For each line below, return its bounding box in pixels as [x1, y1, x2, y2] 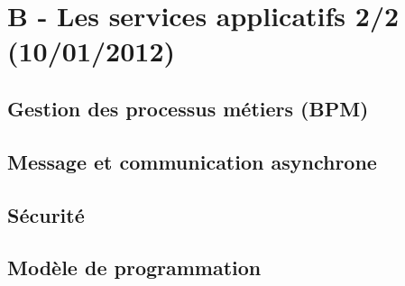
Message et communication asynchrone [7, 147, 377, 175]
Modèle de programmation [7, 254, 262, 281]
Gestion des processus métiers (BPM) [7, 94, 369, 122]
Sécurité [7, 200, 85, 228]
